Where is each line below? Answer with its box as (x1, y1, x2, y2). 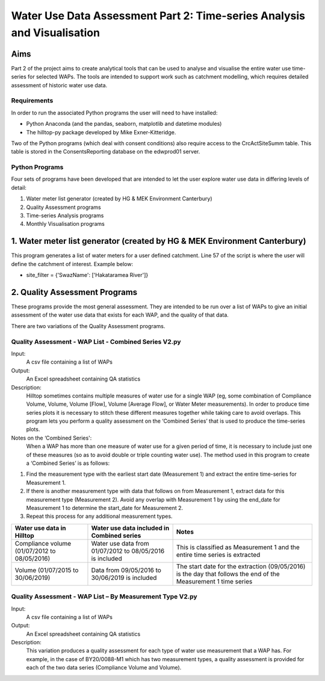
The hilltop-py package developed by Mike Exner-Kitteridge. (26, 128, 176, 135)
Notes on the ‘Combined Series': (11, 434, 92, 441)
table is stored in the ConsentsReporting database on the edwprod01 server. (11, 148, 200, 155)
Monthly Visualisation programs (26, 220, 105, 228)
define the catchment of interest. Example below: (11, 260, 134, 267)
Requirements (11, 96, 54, 105)
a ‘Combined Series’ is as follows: (26, 459, 110, 467)
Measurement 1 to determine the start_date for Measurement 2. (26, 504, 184, 511)
